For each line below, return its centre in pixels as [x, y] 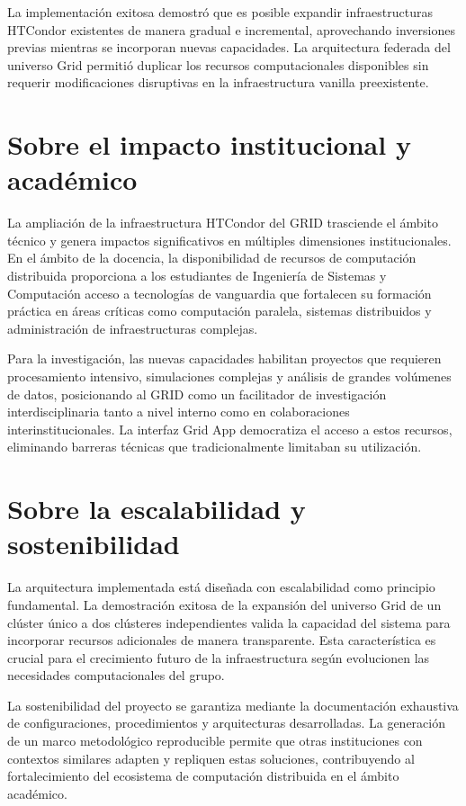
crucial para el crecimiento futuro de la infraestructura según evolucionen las [219, 657]
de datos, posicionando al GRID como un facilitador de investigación [197, 394]
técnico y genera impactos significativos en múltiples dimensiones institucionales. [229, 240]
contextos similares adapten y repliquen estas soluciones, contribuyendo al [211, 758]
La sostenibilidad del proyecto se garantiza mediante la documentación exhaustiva [233, 705]
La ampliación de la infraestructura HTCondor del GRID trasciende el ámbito [223, 223]
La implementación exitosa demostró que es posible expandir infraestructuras [220, 12]
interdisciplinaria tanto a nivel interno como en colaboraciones [179, 412]
